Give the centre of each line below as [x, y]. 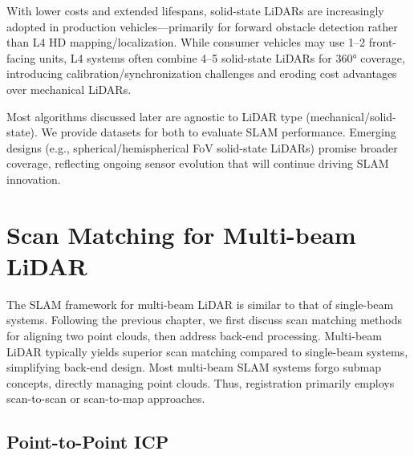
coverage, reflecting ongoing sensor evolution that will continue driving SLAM [198, 163]
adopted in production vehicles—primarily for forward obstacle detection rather [202, 26]
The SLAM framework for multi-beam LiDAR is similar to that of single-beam [200, 304]
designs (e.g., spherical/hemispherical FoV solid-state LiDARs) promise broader [202, 147]
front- [383, 42]
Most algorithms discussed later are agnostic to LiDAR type [154, 116]
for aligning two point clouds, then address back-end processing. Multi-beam [194, 336]
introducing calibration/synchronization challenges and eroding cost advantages [202, 73]
